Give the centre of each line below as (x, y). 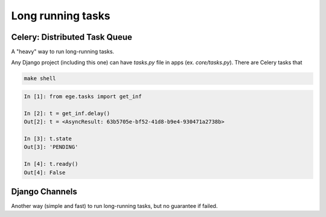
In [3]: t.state (48, 138)
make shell (40, 79)
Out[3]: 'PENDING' (51, 147)
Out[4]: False (45, 172)
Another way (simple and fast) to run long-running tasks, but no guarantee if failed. (114, 206)
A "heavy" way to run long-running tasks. (63, 52)
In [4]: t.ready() (51, 164)
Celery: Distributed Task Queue (72, 37)
